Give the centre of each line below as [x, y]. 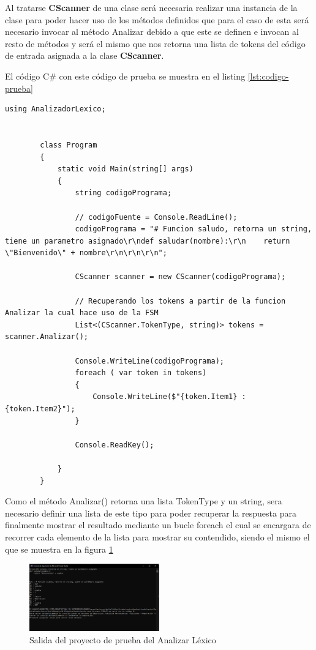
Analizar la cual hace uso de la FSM [82, 313]
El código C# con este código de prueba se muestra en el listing [125, 76]
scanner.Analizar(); [47, 337]
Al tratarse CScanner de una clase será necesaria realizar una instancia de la [151, 7]
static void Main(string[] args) [125, 169]
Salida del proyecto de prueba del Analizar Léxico [123, 639]
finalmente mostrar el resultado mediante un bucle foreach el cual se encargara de [158, 525]
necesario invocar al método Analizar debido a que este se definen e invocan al [152, 32]
